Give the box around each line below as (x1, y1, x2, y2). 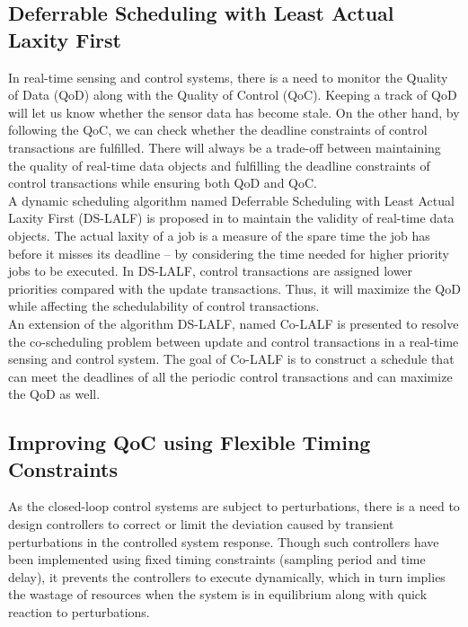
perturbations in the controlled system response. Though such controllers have (8, 532, 439, 551)
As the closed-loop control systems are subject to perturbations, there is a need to (8, 497, 460, 516)
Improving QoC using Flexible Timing (8, 428, 371, 456)
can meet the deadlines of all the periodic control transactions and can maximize (8, 366, 453, 385)
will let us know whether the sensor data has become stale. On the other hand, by (8, 102, 460, 121)
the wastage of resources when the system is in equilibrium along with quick (8, 585, 428, 604)
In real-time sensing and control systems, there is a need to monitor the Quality (8, 67, 448, 86)
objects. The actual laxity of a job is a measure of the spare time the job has (8, 225, 430, 244)
